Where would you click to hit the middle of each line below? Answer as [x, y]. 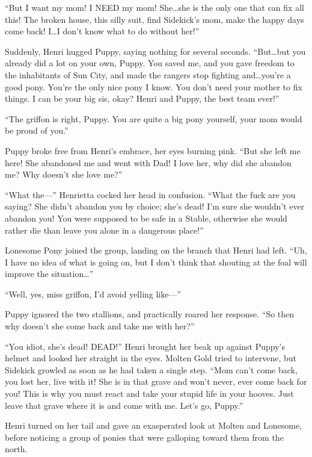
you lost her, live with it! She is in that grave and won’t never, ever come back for [156, 381]
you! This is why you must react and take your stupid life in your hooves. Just [149, 393]
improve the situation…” [49, 274]
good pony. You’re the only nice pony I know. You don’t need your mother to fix [154, 86]
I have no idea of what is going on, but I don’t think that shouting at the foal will [156, 262]
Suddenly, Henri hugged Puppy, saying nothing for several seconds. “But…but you [155, 51]
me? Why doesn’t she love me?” [64, 174]
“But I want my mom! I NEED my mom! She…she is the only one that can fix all [154, 7]
